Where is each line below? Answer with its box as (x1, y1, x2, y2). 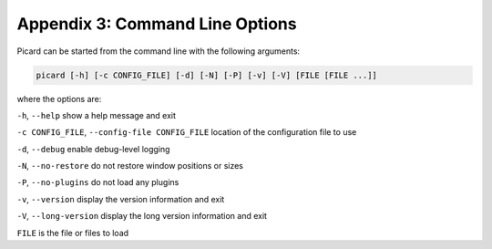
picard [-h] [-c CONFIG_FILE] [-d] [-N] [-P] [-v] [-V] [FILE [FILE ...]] (36, 69, 378, 80)
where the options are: (16, 93, 102, 104)
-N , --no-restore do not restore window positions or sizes (16, 161, 243, 171)
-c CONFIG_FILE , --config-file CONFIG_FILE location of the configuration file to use (16, 127, 357, 138)
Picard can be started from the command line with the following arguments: (16, 46, 301, 57)
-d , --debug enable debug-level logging (16, 143, 170, 154)
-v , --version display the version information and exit (16, 193, 225, 204)
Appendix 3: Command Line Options (16, 14, 297, 34)
